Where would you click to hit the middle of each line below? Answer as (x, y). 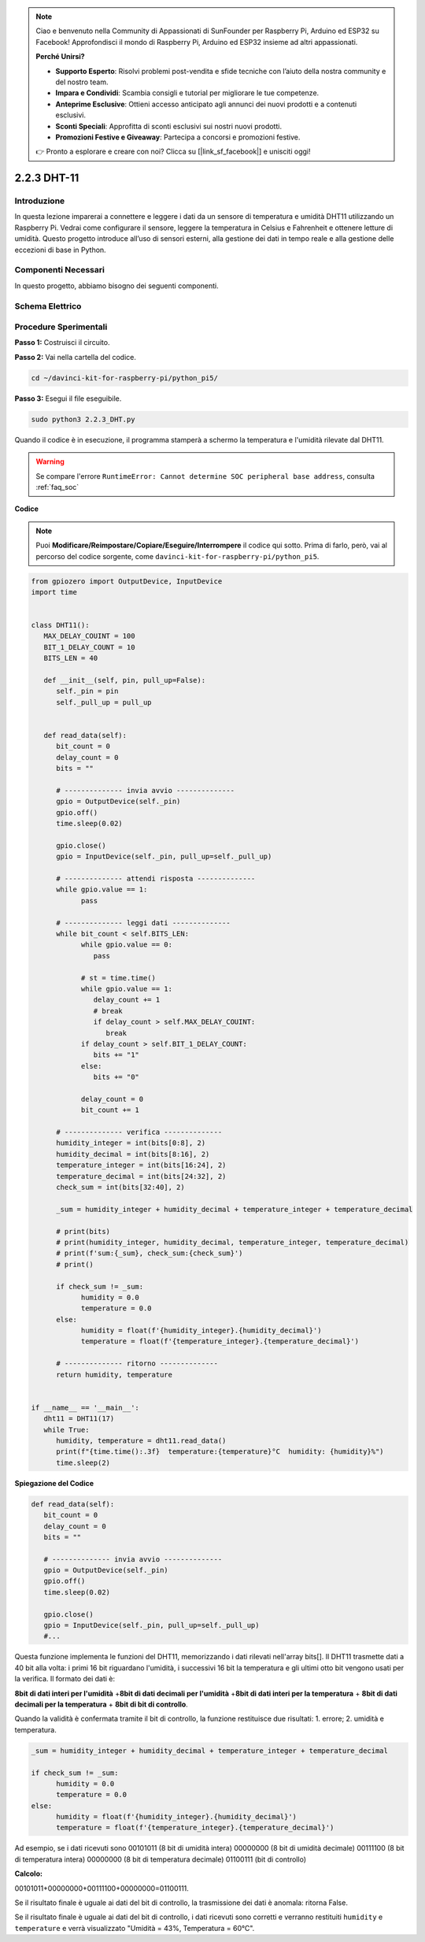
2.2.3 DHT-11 (47, 178)
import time (54, 592)
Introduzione (40, 201)
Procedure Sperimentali (61, 327)
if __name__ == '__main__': (85, 1407)
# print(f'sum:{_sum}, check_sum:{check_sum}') (150, 1253)
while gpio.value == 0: (127, 945)
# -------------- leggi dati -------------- (144, 923)
